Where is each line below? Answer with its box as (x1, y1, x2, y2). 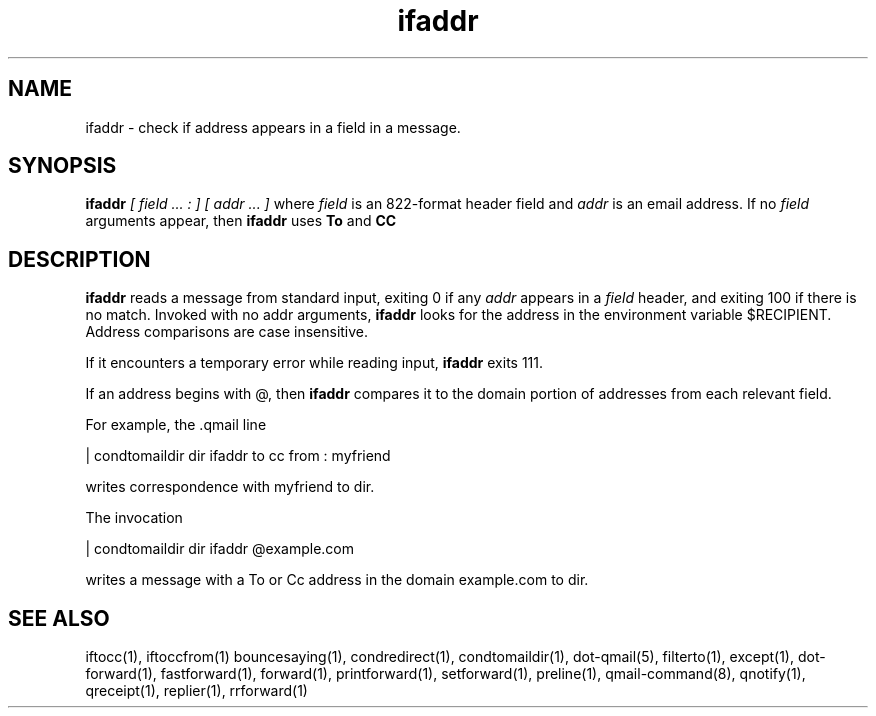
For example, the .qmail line (85, 416, 267, 434)
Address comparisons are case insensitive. (85, 323, 369, 341)
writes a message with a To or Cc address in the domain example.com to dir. (85, 571, 589, 589)
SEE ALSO (8, 605, 110, 631)
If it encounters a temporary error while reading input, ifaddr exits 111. (85, 354, 544, 372)
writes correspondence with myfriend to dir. (85, 478, 375, 496)
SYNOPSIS (8, 153, 117, 179)
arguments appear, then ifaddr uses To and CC (85, 212, 397, 230)
